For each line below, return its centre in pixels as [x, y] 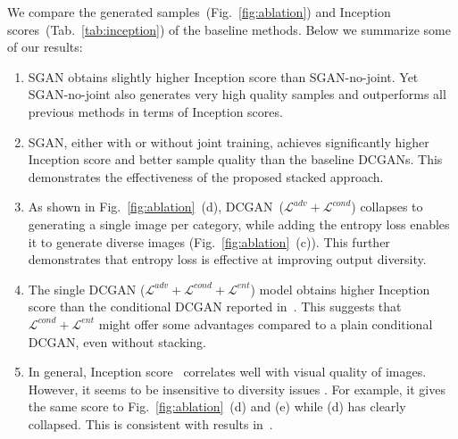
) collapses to [387, 207]
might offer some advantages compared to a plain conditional [266, 323]
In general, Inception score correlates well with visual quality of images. [227, 372]
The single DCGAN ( [87, 289]
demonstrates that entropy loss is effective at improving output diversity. [227, 259]
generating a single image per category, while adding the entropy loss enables [239, 224]
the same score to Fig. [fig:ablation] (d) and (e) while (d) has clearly [217, 406]
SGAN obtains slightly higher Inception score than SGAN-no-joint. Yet [223, 76]
